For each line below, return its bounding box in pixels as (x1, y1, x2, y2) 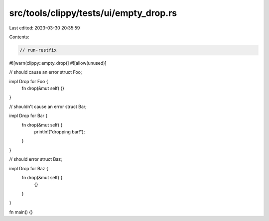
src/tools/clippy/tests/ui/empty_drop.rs (9, 7, 177, 18)
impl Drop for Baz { (9, 165, 48, 171)
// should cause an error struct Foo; (9, 69, 82, 75)
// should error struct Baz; (9, 156, 62, 162)
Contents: (9, 34, 29, 40)
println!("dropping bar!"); (34, 129, 85, 135)
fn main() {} (9, 209, 33, 215)
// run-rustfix (19, 47, 57, 53)
